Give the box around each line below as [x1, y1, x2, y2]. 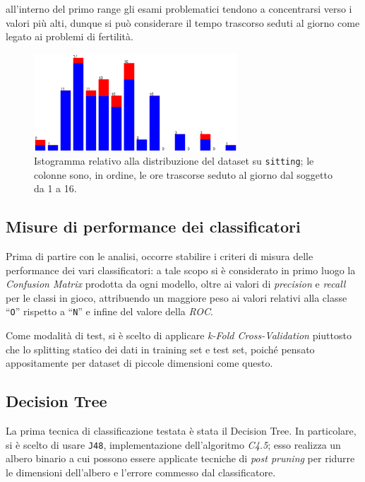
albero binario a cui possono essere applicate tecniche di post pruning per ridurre [6, 451, 355, 466]
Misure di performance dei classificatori [6, 216, 301, 237]
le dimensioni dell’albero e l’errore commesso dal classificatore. [6, 464, 276, 479]
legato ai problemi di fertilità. [6, 29, 133, 44]
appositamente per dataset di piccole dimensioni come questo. [6, 355, 273, 370]
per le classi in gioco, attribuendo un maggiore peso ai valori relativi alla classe [6, 290, 347, 305]
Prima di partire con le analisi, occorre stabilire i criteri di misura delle [6, 249, 313, 264]
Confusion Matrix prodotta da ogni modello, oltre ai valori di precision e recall [6, 276, 346, 291]
